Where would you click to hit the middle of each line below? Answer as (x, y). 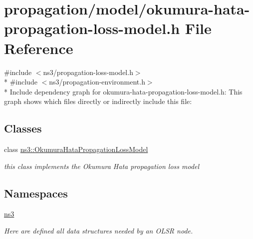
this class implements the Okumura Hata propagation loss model (102, 166)
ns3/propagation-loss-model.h (88, 72)
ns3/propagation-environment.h (97, 82)
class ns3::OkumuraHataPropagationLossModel (76, 149)
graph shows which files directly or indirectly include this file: (98, 101)
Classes (23, 128)
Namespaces (36, 193)
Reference (39, 48)
